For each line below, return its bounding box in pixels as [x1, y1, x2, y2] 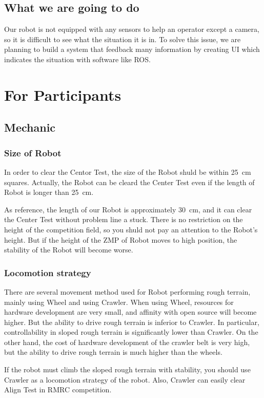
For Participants [4, 84, 121, 105]
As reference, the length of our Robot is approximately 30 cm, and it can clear [4, 204, 252, 214]
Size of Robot [4, 146, 62, 159]
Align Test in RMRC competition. [4, 384, 112, 395]
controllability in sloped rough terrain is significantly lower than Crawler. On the [4, 327, 258, 337]
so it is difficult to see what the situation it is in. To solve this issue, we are [4, 33, 241, 44]
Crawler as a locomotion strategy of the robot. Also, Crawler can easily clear [4, 374, 246, 385]
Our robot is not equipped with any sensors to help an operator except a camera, [4, 24, 259, 34]
